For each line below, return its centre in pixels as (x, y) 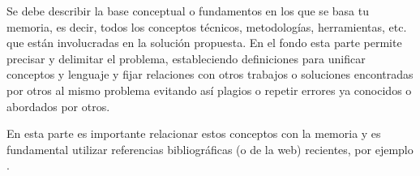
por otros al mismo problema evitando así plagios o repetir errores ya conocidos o (209, 90)
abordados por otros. (58, 106)
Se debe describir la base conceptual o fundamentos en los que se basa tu (188, 11)
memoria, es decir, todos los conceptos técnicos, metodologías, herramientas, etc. (207, 26)
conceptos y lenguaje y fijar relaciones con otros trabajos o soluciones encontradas (210, 74)
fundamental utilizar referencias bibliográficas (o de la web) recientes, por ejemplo (210, 149)
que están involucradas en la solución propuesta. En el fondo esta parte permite (204, 43)
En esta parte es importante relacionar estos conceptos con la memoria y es (194, 133)
